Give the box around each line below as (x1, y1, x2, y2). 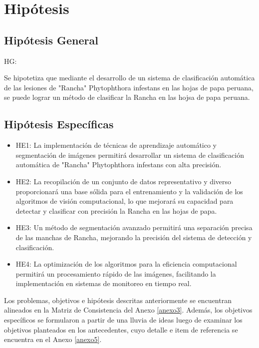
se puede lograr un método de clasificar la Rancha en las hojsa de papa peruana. (4, 92, 250, 102)
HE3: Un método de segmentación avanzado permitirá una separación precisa (15, 222, 253, 233)
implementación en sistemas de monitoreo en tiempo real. (15, 278, 192, 289)
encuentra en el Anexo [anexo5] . (4, 334, 102, 345)
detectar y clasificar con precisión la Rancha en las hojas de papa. (15, 205, 217, 216)
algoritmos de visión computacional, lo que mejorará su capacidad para (15, 196, 234, 206)
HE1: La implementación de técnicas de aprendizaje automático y (15, 140, 217, 150)
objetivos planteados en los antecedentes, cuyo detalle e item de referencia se (4, 324, 238, 335)
